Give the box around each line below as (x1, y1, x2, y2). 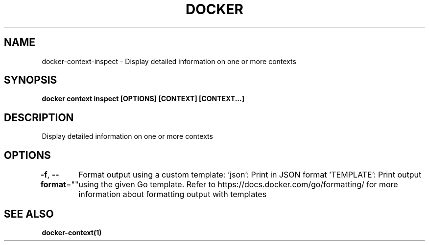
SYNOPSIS (4, 74, 57, 87)
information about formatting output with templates (78, 189, 267, 200)
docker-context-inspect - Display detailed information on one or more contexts (42, 57, 296, 66)
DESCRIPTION (4, 111, 74, 124)
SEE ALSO (4, 207, 54, 220)
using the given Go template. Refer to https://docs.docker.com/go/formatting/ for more (78, 179, 398, 190)
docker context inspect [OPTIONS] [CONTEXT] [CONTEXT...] (42, 94, 244, 103)
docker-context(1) (42, 228, 102, 237)
